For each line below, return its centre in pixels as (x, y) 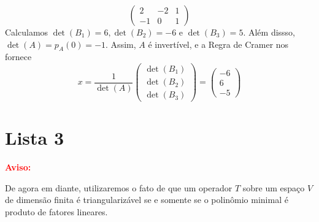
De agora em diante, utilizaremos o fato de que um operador (119, 187)
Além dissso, (272, 32)
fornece (18, 57)
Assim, (123, 44)
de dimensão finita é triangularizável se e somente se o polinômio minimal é (147, 200)
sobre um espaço (274, 187)
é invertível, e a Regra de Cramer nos (218, 44)
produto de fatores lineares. (56, 212)
